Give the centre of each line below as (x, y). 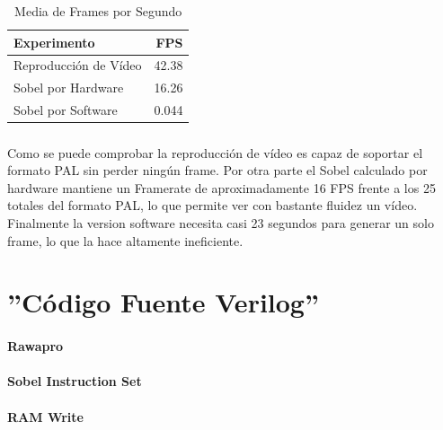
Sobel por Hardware (69, 88)
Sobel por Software (66, 110)
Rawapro (35, 346)
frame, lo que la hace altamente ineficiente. (125, 240)
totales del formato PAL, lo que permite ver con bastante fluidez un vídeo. (213, 205)
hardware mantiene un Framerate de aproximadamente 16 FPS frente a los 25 (221, 187)
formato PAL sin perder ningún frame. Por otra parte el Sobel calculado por (217, 170)
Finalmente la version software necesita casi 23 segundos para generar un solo (221, 222)
